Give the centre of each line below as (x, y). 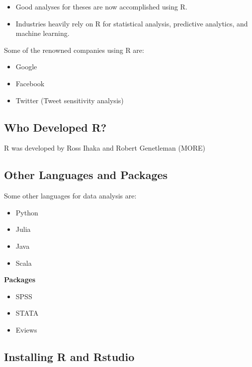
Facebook (30, 83)
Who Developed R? (55, 127)
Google (26, 67)
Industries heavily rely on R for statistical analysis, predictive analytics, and (132, 23)
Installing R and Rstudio (69, 356)
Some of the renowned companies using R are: (74, 50)
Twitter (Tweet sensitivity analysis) (70, 100)
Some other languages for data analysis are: (70, 196)
